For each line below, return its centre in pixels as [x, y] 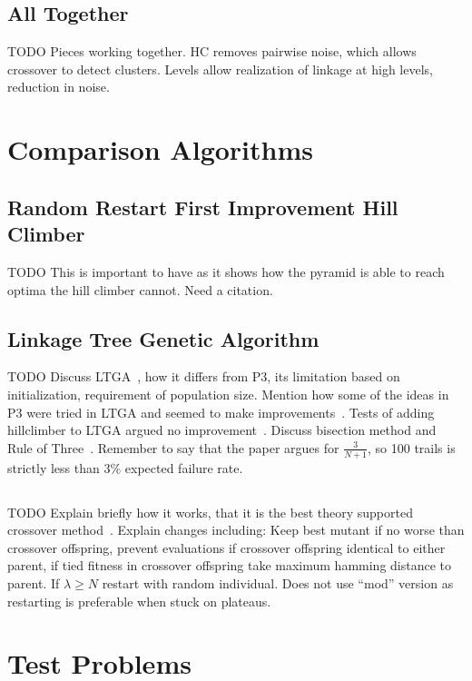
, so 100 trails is [412, 447]
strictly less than [54, 467]
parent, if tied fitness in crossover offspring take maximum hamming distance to [230, 565]
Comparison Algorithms [160, 149]
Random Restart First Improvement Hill [203, 207]
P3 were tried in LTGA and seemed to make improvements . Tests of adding [221, 412]
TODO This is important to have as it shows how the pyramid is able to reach [226, 271]
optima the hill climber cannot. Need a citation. [140, 289]
